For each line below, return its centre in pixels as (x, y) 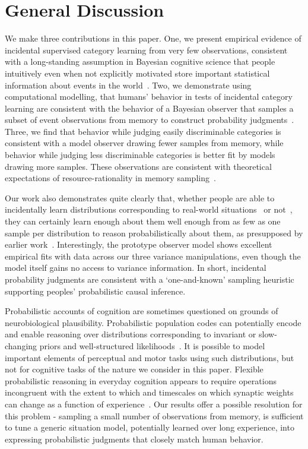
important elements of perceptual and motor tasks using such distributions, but (150, 357)
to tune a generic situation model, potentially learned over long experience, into (150, 427)
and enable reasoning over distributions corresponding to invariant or (131, 334)
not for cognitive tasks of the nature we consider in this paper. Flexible (134, 369)
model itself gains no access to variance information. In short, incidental (136, 268)
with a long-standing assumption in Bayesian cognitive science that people (140, 61)
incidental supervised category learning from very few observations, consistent (146, 50)
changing (21, 345)
